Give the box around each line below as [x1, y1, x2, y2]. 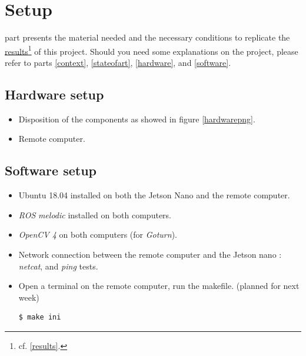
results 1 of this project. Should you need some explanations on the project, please [5, 43, 298, 57]
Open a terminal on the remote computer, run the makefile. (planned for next [18, 280, 300, 292]
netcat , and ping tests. [18, 259, 98, 272]
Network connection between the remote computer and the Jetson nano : [18, 248, 282, 260]
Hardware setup [5, 85, 104, 103]
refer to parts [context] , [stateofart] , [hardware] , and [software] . [5, 56, 231, 68]
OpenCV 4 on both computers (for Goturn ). [18, 228, 177, 241]
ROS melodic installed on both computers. [18, 208, 171, 221]
